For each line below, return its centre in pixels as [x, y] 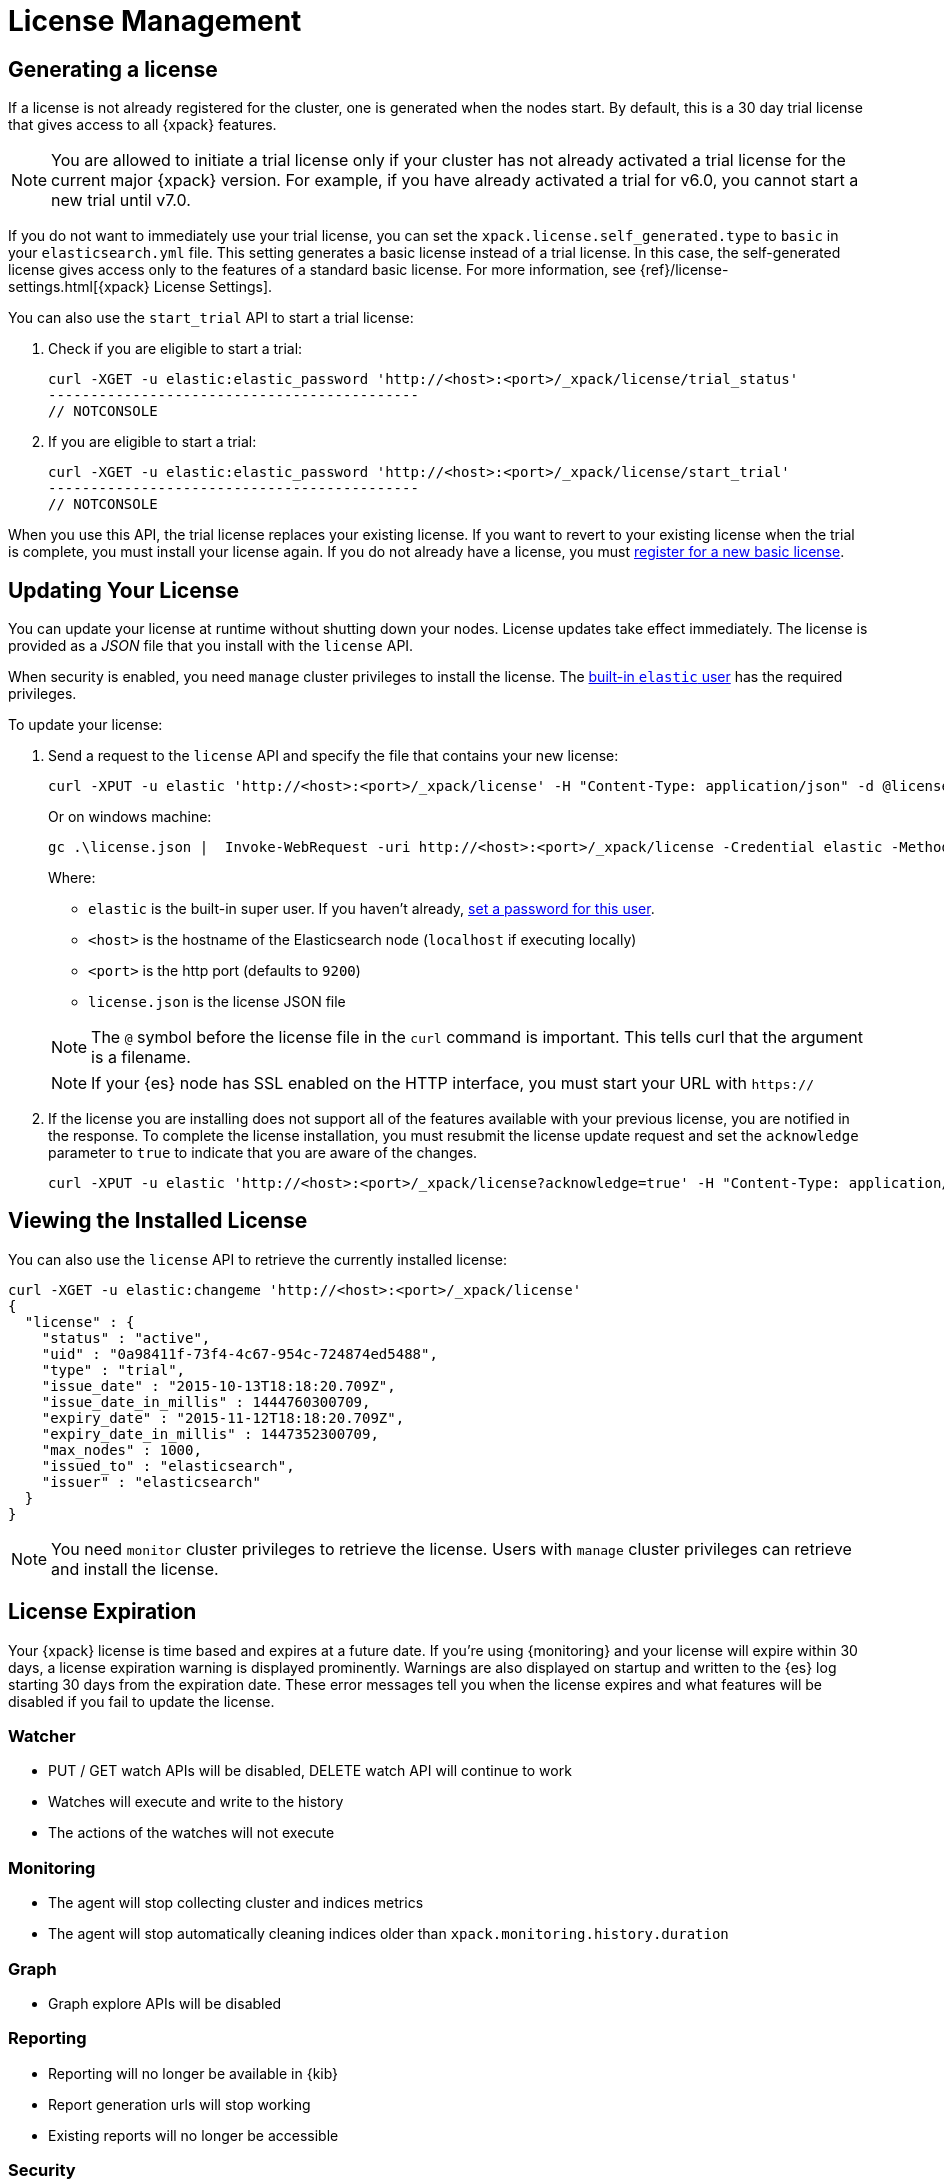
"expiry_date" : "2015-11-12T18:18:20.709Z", [223, 1417]
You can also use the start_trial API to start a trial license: [211, 318]
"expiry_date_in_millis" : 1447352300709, [210, 1433]
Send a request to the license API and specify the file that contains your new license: [333, 756]
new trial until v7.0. [121, 200]
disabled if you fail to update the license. [141, 1701]
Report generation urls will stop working [179, 2104]
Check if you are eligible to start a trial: [175, 349]
